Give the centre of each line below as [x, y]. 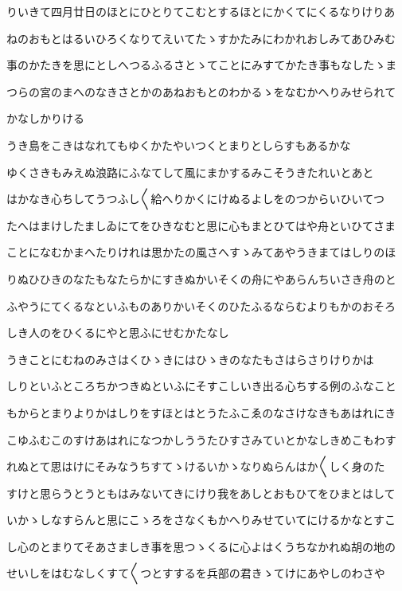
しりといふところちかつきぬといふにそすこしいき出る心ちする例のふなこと [201, 386]
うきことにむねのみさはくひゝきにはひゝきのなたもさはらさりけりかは [190, 359]
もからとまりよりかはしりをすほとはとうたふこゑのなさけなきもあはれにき [201, 412]
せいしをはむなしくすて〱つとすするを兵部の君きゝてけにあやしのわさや [196, 573]
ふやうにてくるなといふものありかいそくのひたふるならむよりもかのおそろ [201, 305]
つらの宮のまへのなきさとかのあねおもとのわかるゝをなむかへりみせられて [201, 91]
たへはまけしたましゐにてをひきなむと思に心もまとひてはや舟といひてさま [201, 225]
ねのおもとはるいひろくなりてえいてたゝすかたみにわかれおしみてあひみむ [201, 38]
